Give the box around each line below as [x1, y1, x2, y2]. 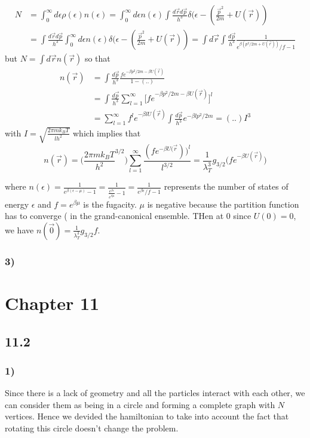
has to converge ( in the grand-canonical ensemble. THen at [5, 209, 224, 222]
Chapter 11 [5, 290, 100, 315]
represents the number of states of [164, 180, 288, 193]
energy [5, 197, 29, 210]
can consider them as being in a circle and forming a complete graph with [5, 398, 275, 410]
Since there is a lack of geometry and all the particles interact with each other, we [5, 387, 305, 399]
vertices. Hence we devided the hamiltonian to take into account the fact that [5, 410, 289, 422]
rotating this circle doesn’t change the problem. [5, 421, 179, 434]
